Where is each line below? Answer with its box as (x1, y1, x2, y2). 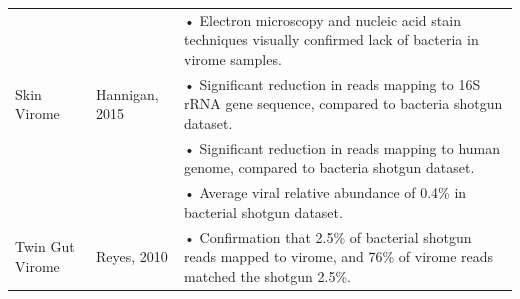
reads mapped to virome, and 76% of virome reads (184, 246, 494, 267)
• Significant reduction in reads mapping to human (184, 137, 501, 158)
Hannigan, (96, 83, 159, 104)
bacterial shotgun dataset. (184, 201, 343, 222)
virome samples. (184, 48, 282, 69)
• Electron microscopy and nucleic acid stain (184, 9, 461, 30)
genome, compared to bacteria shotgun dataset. (184, 157, 475, 178)
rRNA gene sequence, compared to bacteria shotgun (184, 93, 503, 114)
